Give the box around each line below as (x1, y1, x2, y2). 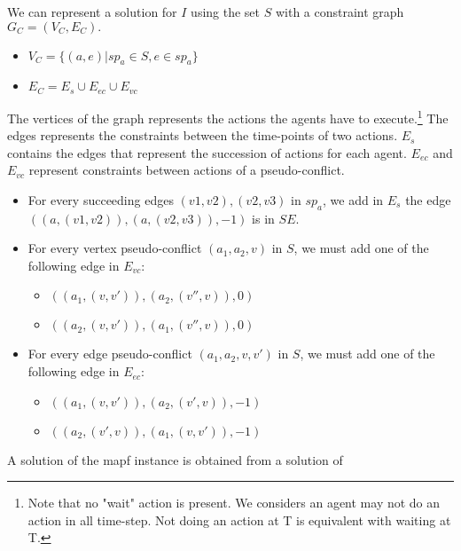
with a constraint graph (275, 3, 404, 20)
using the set (191, 3, 261, 20)
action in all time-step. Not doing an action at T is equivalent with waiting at (27, 510, 451, 529)
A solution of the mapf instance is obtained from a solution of (7, 450, 343, 468)
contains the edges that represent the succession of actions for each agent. (7, 143, 407, 161)
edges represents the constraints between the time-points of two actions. (7, 126, 398, 145)
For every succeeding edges (27, 190, 174, 209)
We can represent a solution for (7, 3, 177, 20)
